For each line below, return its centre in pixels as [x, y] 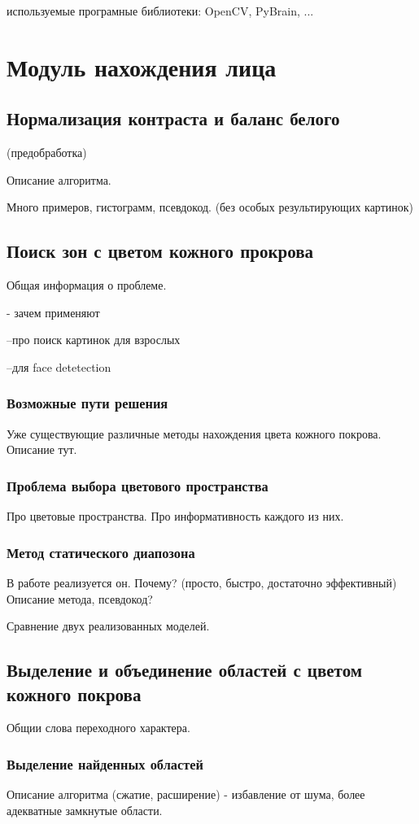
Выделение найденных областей [105, 763]
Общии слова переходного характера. [98, 728]
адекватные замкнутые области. [85, 810]
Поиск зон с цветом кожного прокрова [160, 251]
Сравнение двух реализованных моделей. [108, 626]
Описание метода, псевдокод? [80, 598]
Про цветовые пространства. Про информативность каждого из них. [175, 516]
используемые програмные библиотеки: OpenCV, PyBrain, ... [160, 11]
